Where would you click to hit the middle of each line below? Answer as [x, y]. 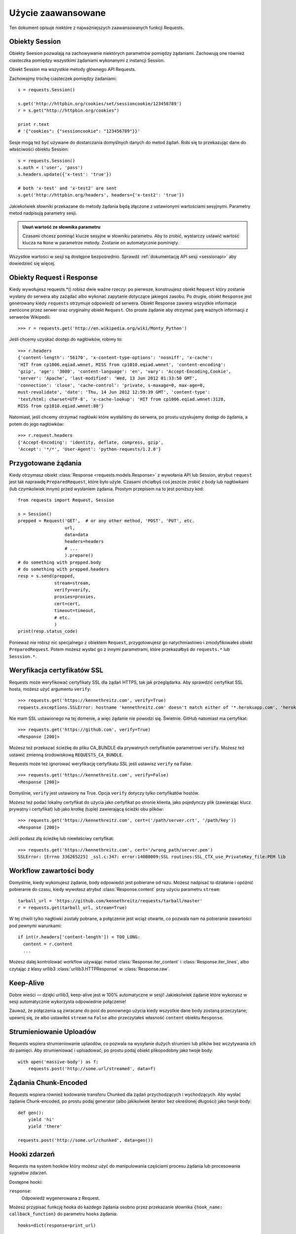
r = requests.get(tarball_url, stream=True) [73, 908]
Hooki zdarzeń [32, 1154]
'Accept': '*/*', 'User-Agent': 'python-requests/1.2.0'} [90, 449]
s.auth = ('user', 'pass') [51, 167]
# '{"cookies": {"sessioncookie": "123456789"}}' [79, 131]
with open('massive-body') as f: [58, 1062]
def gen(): [31, 1113]
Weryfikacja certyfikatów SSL [56, 671]
